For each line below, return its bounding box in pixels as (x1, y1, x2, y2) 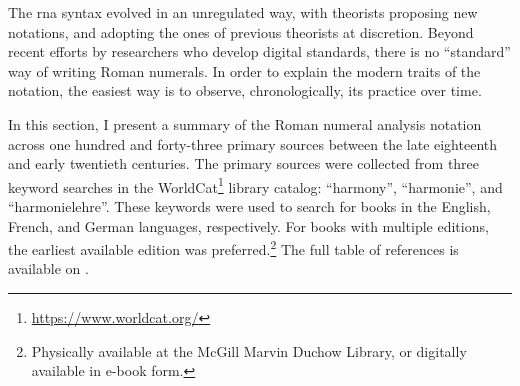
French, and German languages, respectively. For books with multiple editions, (8, 215, 489, 236)
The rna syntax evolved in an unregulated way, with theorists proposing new (8, 2, 478, 22)
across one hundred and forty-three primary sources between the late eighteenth (8, 133, 498, 154)
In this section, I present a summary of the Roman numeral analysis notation (8, 113, 482, 134)
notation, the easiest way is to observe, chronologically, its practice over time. (8, 80, 482, 101)
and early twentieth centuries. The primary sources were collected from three (8, 153, 480, 174)
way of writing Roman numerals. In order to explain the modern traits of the (8, 60, 481, 81)
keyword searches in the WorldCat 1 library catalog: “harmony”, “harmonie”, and (8, 173, 503, 197)
